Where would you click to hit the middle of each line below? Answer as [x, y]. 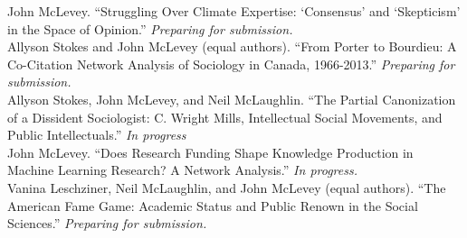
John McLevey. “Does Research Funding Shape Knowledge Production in [210, 152]
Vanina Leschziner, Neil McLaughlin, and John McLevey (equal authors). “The [227, 187]
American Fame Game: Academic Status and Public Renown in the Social [213, 205]
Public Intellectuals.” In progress [97, 135]
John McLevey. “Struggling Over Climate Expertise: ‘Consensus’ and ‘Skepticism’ [234, 11]
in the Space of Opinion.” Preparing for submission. [150, 28]
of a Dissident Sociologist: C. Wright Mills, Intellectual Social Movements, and [225, 117]
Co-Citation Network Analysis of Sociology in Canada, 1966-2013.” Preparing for [231, 64]
